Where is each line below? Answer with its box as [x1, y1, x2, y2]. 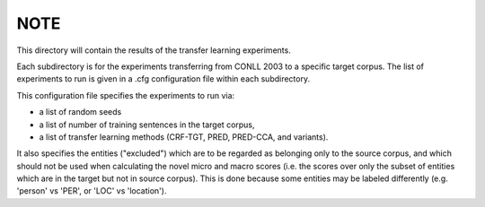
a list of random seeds [39, 107, 122, 117]
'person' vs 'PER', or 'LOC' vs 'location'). [16, 185, 167, 196]
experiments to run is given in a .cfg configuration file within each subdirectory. [16, 73, 310, 84]
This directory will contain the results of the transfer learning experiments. [16, 45, 291, 56]
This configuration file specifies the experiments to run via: [16, 90, 235, 100]
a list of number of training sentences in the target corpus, [39, 119, 255, 130]
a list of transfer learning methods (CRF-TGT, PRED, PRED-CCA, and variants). [39, 131, 329, 142]
